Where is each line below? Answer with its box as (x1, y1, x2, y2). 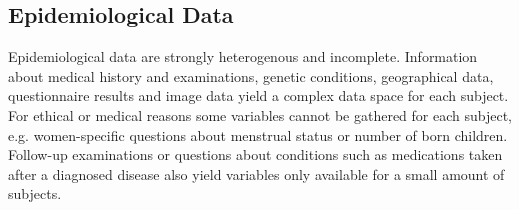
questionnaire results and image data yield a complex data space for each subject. (8, 85, 509, 106)
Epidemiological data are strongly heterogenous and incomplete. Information (8, 46, 478, 67)
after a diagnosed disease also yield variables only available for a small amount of (8, 163, 505, 184)
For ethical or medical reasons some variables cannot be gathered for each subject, (8, 104, 512, 125)
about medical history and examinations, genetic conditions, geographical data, (8, 65, 494, 86)
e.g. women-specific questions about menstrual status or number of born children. (8, 124, 508, 145)
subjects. (8, 183, 62, 204)
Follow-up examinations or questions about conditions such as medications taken (8, 144, 503, 165)
